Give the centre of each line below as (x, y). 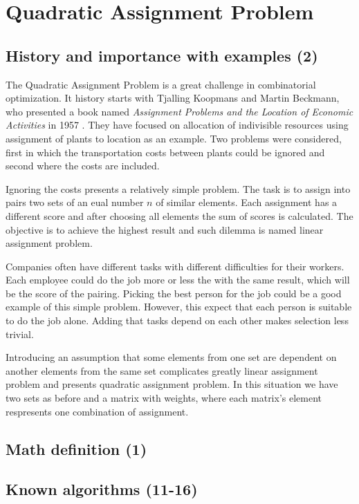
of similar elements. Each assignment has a (247, 202)
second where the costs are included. (83, 166)
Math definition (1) (76, 448)
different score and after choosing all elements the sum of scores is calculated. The (179, 215)
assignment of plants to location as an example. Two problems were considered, (174, 138)
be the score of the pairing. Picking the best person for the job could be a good (174, 293)
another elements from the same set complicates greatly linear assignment (162, 370)
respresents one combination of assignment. (97, 411)
